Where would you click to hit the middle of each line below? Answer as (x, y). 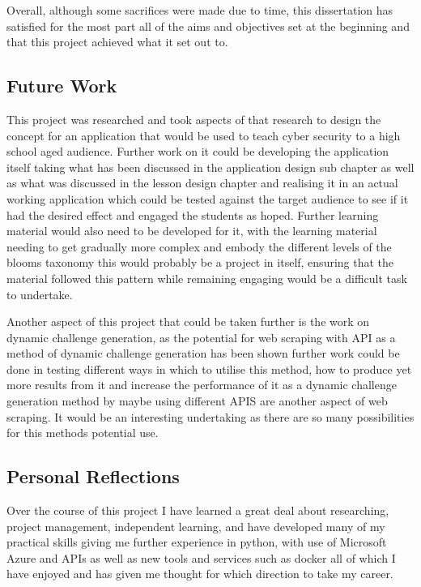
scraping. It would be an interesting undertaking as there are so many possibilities (210, 416)
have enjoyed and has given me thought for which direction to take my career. (200, 574)
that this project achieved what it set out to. (117, 42)
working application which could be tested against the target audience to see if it (208, 198)
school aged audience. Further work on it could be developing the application (198, 151)
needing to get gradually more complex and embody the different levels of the (199, 246)
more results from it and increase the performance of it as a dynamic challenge (202, 385)
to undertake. (40, 294)
